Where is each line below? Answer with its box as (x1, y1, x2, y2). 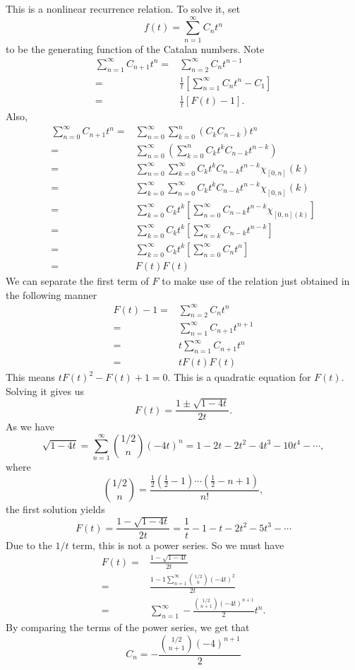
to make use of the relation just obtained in (162, 273, 350, 288)
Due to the (6, 537, 52, 552)
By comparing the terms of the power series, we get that (6, 620, 250, 634)
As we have (6, 419, 54, 434)
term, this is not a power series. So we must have (72, 537, 284, 552)
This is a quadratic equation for (174, 370, 311, 384)
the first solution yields (6, 502, 105, 517)
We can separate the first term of (6, 273, 149, 288)
